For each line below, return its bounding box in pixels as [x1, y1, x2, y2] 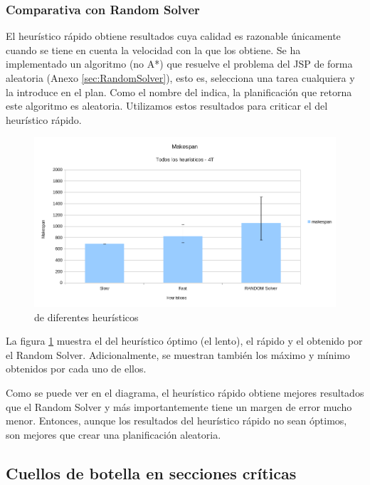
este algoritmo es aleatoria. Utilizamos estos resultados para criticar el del [6, 98, 328, 113]
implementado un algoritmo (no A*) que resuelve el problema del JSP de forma [6, 56, 353, 71]
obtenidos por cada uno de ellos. [6, 361, 147, 376]
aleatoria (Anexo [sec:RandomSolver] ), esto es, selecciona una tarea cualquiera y [6, 71, 355, 85]
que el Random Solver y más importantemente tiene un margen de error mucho [6, 399, 352, 414]
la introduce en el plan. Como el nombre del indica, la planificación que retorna [6, 84, 352, 99]
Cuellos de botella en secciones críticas [6, 461, 297, 484]
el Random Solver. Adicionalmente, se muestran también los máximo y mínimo [6, 347, 350, 362]
